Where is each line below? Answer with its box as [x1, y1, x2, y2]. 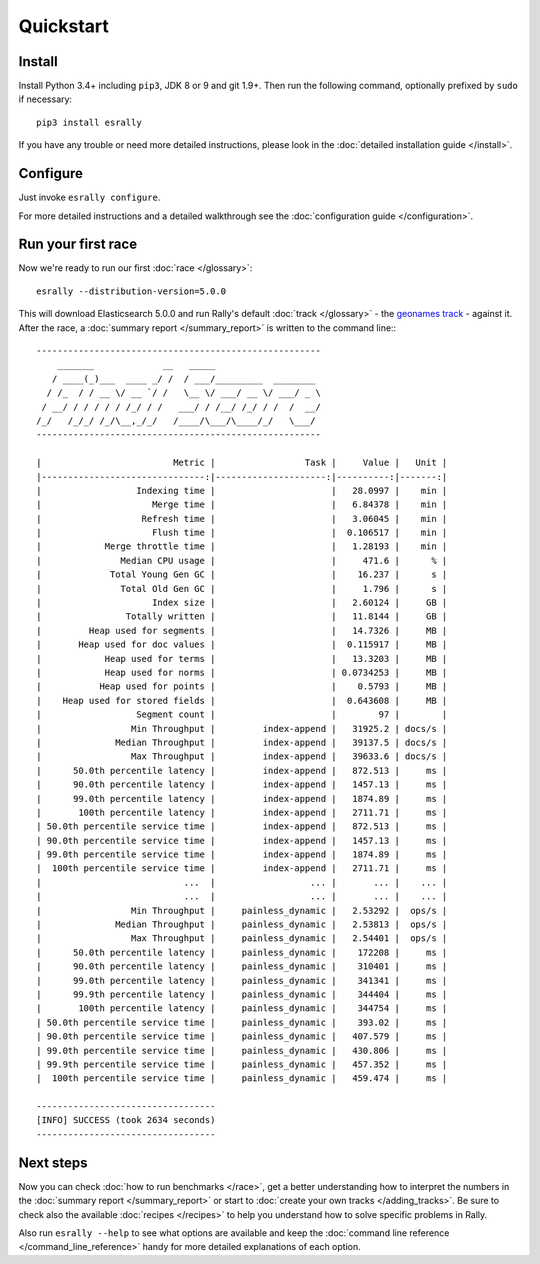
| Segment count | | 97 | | [36, 709, 448, 720]
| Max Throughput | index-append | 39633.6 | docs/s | [36, 751, 448, 762]
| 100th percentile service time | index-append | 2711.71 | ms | [36, 863, 448, 874]
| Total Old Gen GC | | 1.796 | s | [36, 583, 448, 594]
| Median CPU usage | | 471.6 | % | [36, 555, 448, 566]
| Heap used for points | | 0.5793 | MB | [36, 681, 448, 692]
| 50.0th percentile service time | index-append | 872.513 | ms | [36, 821, 448, 832]
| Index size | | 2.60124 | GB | [36, 597, 448, 609]
